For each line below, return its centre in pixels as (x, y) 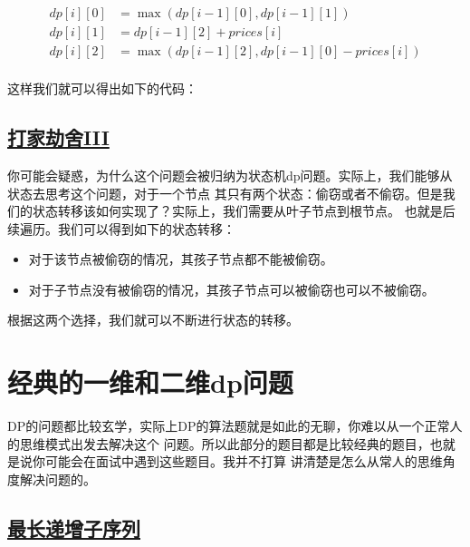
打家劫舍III (58, 137)
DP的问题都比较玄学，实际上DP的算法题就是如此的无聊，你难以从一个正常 (229, 426)
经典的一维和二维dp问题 (150, 382)
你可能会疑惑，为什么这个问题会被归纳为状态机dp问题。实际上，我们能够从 (230, 175)
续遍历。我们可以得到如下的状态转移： (121, 228)
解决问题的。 (58, 479)
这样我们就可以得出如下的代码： (102, 88)
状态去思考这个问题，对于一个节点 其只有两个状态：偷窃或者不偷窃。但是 (225, 193)
